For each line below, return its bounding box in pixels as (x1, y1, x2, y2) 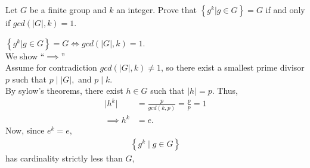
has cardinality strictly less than (5, 151, 123, 164)
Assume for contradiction (5, 61, 97, 74)
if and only (265, 4, 305, 15)
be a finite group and (29, 4, 107, 15)
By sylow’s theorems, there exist (5, 84, 123, 97)
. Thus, (212, 84, 238, 97)
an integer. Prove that (116, 4, 197, 15)
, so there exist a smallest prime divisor (161, 61, 305, 74)
